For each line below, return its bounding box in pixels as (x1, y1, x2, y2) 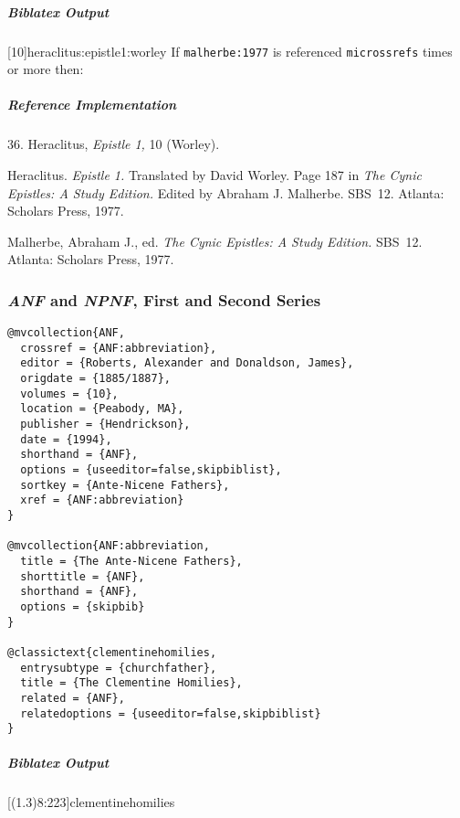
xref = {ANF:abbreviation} (20, 494, 184, 507)
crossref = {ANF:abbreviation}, (20, 341, 217, 355)
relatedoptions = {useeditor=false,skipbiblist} (20, 706, 321, 720)
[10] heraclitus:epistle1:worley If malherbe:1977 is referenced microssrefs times (7, 41, 453, 60)
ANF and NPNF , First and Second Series (7, 288, 321, 311)
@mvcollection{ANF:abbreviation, (7, 539, 210, 553)
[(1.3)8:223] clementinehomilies (7, 792, 175, 812)
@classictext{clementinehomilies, (7, 645, 217, 659)
